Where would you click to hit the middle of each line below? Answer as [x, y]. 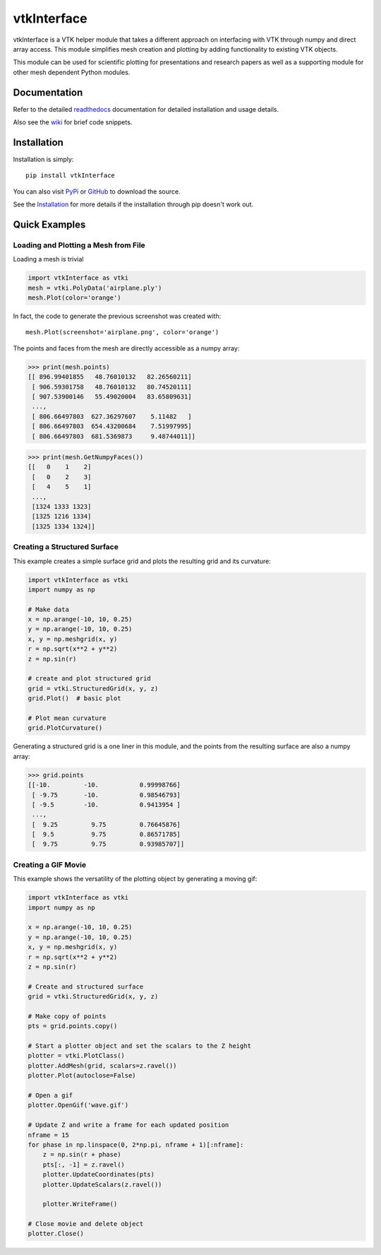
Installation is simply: [43, 159]
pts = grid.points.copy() [73, 1026]
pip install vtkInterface [71, 176]
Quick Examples [49, 224]
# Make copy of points [67, 1016]
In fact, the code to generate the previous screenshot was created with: [117, 316]
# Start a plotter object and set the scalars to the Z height [140, 1046]
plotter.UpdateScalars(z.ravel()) [102, 1184]
